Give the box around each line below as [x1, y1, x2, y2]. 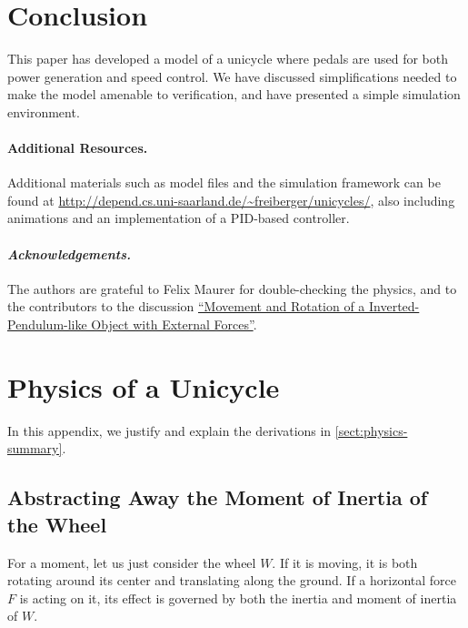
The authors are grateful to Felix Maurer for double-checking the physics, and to [7, 279, 457, 298]
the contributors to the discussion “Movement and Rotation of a [7, 297, 365, 316]
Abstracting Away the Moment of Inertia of [7, 483, 428, 512]
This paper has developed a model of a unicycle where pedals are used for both [7, 49, 449, 68]
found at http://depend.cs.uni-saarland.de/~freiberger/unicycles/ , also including [7, 190, 455, 209]
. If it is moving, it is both [272, 552, 418, 572]
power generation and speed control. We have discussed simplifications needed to [7, 66, 457, 86]
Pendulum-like [7, 315, 87, 334]
